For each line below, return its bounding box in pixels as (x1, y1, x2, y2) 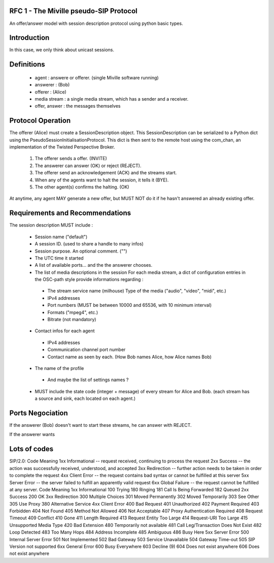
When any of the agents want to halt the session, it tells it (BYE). (35, 177, 169, 183)
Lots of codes (9, 445, 53, 453)
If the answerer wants (9, 431, 55, 437)
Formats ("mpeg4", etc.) (47, 309, 98, 315)
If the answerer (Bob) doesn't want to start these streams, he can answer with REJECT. (9, 422, 192, 428)
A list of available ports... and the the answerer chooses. (35, 262, 153, 268)
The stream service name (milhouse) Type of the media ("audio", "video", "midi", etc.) (47, 288, 227, 294)
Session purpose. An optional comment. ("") (35, 248, 127, 254)
